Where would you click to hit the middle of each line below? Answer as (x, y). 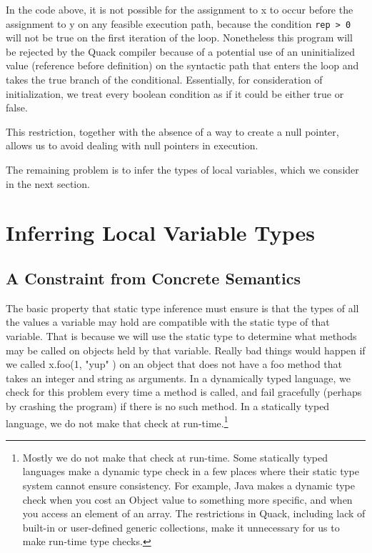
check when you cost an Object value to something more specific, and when (187, 499)
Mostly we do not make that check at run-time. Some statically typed (175, 457)
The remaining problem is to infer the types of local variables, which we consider (182, 169)
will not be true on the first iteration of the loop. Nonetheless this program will (179, 38)
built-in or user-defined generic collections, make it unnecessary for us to (181, 527)
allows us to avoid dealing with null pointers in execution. (132, 145)
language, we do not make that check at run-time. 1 (117, 422)
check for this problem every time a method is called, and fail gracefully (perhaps (184, 392)
